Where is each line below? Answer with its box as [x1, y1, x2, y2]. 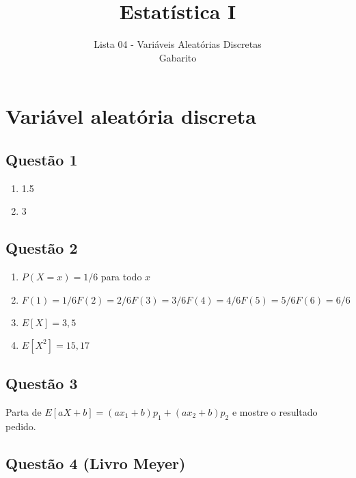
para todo [100, 269, 142, 284]
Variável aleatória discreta [5, 102, 256, 130]
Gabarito [159, 50, 197, 64]
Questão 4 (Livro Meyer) [5, 452, 186, 473]
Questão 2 [5, 237, 78, 258]
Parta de [5, 404, 42, 419]
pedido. [5, 419, 36, 433]
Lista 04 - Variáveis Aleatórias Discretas [94, 37, 262, 51]
